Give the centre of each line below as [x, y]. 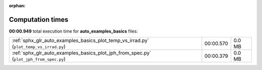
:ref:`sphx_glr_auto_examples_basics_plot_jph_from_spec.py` [82, 53]
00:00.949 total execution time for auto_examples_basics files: [74, 31]
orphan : [17, 6]
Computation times [39, 19]
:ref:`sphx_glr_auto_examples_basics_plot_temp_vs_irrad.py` [81, 40]
